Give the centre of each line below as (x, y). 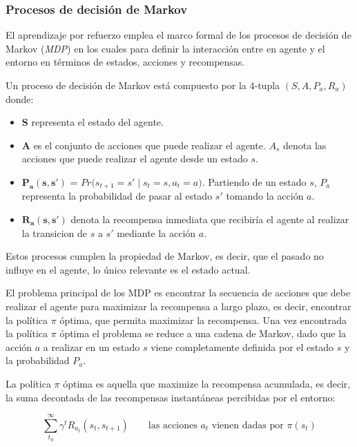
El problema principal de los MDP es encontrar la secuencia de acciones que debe (178, 293)
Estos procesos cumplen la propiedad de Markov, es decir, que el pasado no (165, 256)
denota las (305, 145)
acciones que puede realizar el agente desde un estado (135, 159)
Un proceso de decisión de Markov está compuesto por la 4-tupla (143, 85)
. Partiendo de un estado (254, 181)
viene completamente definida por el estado (242, 346)
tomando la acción (265, 196)
